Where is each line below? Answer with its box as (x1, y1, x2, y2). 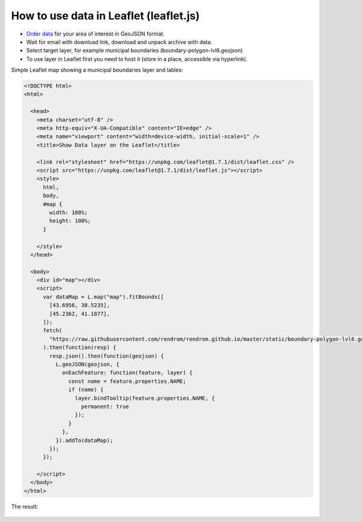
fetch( (43, 327, 63, 334)
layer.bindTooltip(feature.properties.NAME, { (74, 395, 215, 401)
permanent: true (81, 403, 129, 410)
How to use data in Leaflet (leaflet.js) (11, 9, 200, 22)
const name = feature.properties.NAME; (68, 377, 186, 385)
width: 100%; (49, 209, 88, 216)
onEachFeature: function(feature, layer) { (62, 369, 193, 376)
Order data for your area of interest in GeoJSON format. (26, 30, 165, 37)
